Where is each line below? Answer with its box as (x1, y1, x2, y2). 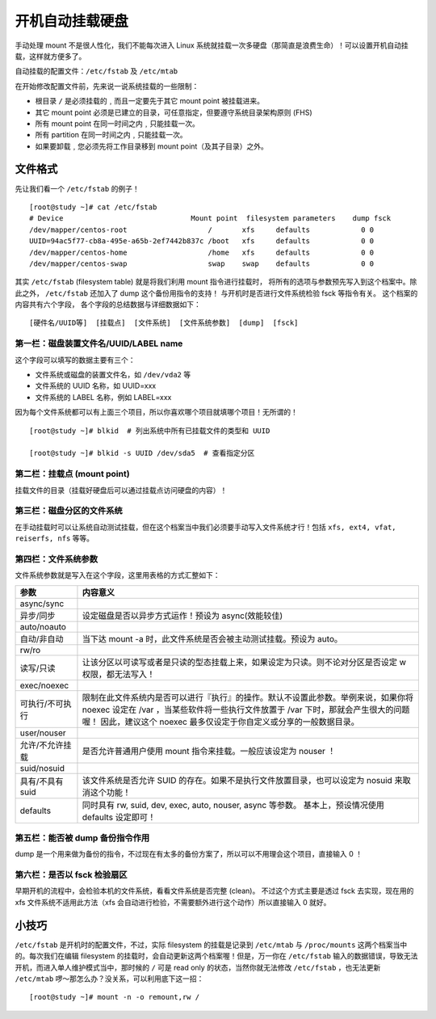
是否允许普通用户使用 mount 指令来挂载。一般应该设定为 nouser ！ (82, 745, 337, 756)
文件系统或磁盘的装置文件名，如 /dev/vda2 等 (35, 370, 191, 380)
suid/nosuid (19, 762, 65, 773)
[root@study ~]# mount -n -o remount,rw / (29, 992, 200, 1002)
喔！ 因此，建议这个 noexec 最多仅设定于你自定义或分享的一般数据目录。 (82, 716, 359, 727)
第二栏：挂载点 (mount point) (15, 469, 130, 480)
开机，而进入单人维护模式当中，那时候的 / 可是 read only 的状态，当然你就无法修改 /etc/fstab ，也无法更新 (15, 962, 381, 972)
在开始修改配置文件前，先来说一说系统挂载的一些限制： (15, 81, 199, 91)
